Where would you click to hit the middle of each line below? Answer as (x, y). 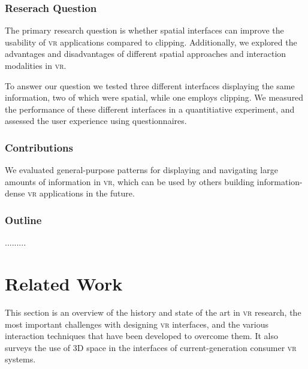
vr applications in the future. (81, 193)
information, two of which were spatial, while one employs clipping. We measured (154, 97)
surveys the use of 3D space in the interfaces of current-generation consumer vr (151, 347)
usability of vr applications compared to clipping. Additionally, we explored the (151, 42)
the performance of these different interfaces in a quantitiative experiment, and (150, 109)
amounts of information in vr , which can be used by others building (130, 181)
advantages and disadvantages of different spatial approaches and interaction (146, 54)
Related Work (64, 283)
